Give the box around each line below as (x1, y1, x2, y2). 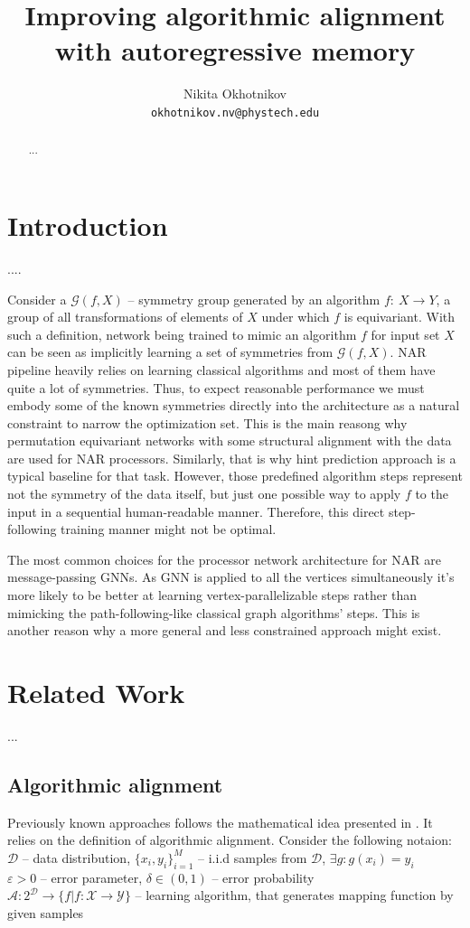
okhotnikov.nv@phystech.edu (150, 106, 320, 119)
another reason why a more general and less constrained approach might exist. (7, 621, 442, 640)
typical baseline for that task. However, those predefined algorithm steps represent (7, 466, 463, 485)
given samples (7, 903, 84, 922)
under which (261, 307, 330, 326)
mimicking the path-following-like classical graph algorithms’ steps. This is (7, 603, 420, 622)
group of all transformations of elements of (7, 307, 243, 326)
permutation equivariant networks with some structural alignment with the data (7, 431, 452, 450)
